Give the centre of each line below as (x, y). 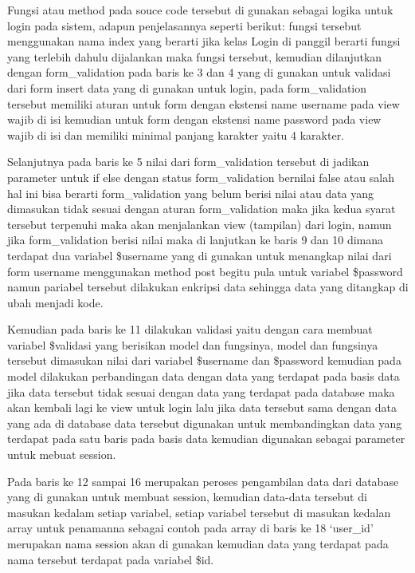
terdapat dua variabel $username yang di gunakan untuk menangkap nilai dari (200, 255)
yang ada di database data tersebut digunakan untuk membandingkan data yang (205, 423)
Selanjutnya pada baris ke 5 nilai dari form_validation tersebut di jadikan (188, 162)
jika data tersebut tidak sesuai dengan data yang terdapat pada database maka (201, 391)
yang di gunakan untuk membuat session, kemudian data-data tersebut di (187, 497)
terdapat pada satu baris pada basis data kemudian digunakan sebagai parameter (206, 439)
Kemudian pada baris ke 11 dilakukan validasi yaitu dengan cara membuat (190, 329)
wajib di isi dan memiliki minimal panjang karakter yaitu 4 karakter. (176, 134)
